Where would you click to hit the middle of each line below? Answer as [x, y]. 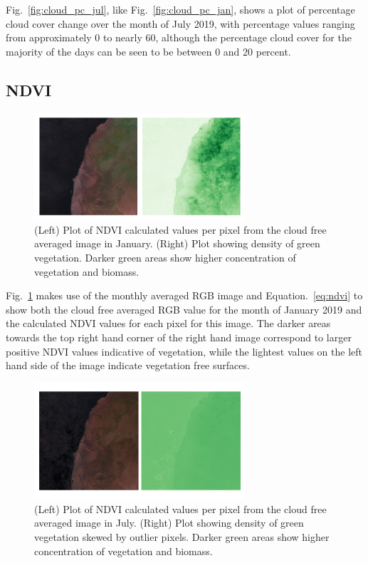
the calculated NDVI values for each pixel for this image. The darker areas [168, 323]
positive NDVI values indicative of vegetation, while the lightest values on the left [184, 351]
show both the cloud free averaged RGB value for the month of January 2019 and [184, 309]
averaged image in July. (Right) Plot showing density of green [169, 523]
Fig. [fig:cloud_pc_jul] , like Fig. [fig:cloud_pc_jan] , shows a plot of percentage [180, 9]
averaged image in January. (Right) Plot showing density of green [177, 243]
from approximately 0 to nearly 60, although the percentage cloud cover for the [179, 37]
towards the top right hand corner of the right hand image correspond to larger [179, 337]
